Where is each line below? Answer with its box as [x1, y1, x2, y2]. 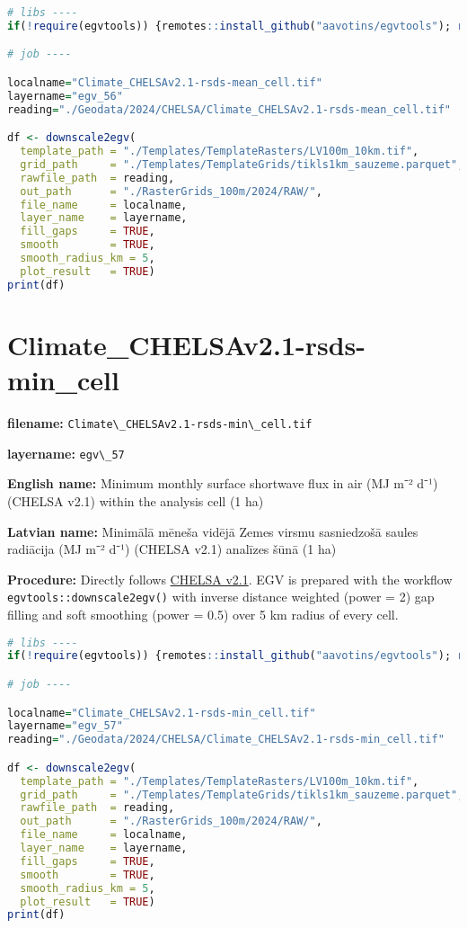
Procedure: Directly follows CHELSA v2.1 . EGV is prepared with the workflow [7, 569, 453, 588]
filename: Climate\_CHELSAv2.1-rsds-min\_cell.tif [7, 414, 313, 433]
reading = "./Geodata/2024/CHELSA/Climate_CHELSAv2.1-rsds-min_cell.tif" [7, 733, 445, 746]
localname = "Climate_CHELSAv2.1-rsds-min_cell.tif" [7, 706, 316, 719]
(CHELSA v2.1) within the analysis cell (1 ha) [7, 491, 264, 510]
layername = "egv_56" [7, 89, 123, 103]
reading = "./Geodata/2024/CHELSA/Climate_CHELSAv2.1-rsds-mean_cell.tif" [7, 103, 451, 116]
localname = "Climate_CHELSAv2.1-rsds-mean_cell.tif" [7, 76, 322, 89]
